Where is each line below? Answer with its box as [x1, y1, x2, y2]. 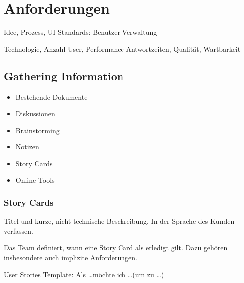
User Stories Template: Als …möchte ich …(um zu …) [4, 269, 164, 279]
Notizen [15, 141, 39, 152]
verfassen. [4, 225, 33, 236]
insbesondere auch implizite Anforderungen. [4, 252, 137, 263]
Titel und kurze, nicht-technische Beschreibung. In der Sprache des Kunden [4, 216, 235, 226]
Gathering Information [4, 68, 124, 83]
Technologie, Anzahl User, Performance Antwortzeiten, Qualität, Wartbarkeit [4, 43, 241, 54]
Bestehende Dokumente [15, 91, 88, 102]
